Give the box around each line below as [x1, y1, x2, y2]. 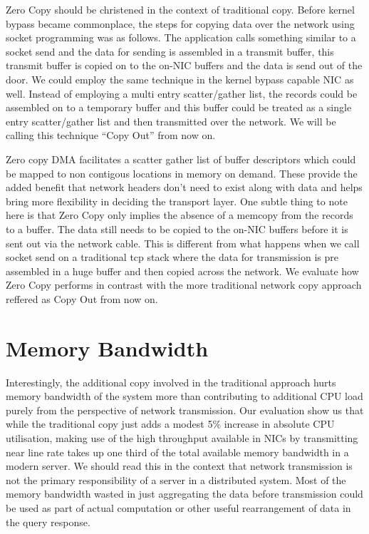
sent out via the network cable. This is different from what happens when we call [6, 235, 360, 250]
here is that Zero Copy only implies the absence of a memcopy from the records [6, 207, 353, 222]
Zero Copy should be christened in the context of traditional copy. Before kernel [6, 2, 355, 16]
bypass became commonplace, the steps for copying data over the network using [6, 16, 355, 31]
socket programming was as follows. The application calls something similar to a [6, 30, 356, 45]
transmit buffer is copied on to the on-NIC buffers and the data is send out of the [6, 58, 363, 73]
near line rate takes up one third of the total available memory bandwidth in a [6, 444, 349, 459]
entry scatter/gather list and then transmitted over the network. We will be [6, 113, 336, 128]
